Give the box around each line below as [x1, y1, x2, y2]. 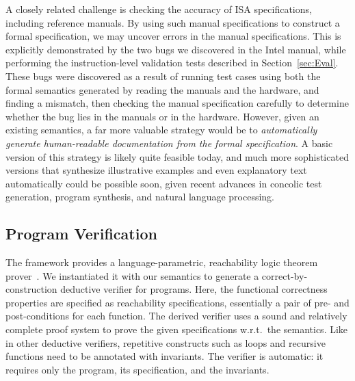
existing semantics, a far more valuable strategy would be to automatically [5, 122, 317, 137]
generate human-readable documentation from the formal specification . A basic [5, 135, 333, 150]
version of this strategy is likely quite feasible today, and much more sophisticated [5, 149, 349, 163]
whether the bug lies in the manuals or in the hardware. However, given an [5, 109, 319, 123]
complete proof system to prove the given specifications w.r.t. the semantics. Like [5, 322, 348, 337]
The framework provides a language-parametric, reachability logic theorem [5, 255, 318, 270]
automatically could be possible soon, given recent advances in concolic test [5, 176, 322, 190]
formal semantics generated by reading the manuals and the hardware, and [5, 82, 319, 96]
